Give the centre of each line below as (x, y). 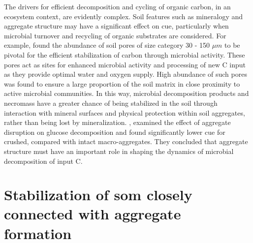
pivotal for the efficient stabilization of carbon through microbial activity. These (125, 54)
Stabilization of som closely (98, 195)
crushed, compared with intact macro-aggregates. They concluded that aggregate (126, 141)
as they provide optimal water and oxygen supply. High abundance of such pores (126, 74)
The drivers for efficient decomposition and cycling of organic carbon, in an (117, 6)
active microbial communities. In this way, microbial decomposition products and (126, 93)
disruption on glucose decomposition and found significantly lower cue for (115, 132)
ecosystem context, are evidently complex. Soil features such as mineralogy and (124, 16)
